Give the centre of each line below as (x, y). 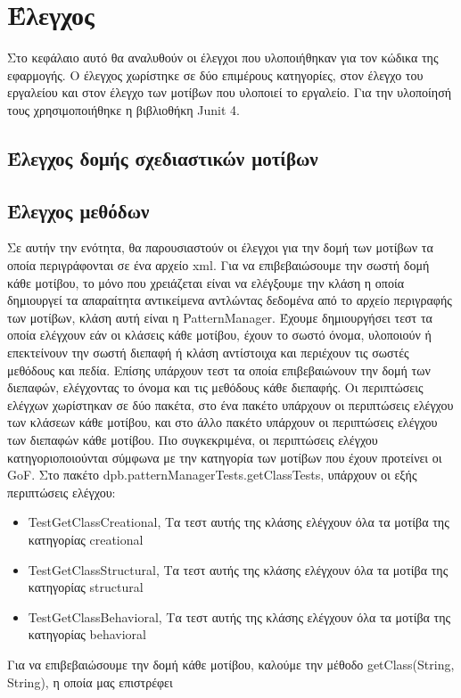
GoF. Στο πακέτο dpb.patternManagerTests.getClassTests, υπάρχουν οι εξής (212, 475)
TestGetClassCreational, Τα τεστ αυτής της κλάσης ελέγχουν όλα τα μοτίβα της (239, 522)
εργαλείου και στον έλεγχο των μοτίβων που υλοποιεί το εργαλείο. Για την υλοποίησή (230, 92)
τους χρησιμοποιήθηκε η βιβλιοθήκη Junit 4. (123, 109)
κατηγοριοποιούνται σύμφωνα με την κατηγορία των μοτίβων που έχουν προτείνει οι (225, 457)
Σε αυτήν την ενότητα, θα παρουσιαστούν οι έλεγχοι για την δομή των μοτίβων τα (220, 247)
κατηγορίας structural (86, 587)
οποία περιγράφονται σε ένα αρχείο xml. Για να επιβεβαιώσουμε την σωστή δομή (218, 265)
